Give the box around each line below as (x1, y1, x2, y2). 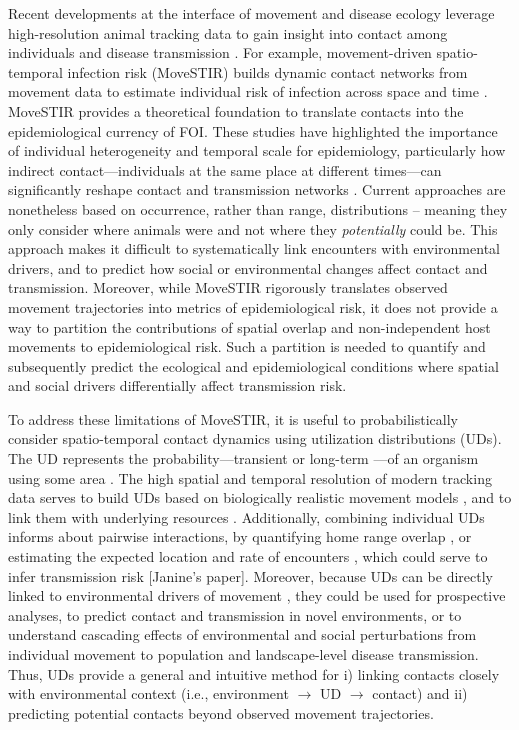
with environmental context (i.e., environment (8, 683, 289, 704)
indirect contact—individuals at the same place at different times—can (8, 159, 442, 180)
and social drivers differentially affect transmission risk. (8, 375, 347, 396)
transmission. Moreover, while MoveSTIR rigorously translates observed (8, 277, 448, 298)
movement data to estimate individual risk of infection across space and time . (8, 81, 488, 102)
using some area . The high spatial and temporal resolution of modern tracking (8, 467, 492, 488)
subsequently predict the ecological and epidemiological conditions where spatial (8, 355, 499, 376)
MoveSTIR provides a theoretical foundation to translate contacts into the (8, 100, 464, 121)
